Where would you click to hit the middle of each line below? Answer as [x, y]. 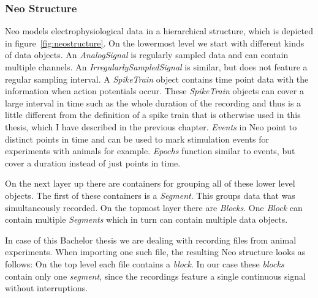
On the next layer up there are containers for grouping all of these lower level [150, 183]
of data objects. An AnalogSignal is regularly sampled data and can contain [147, 55]
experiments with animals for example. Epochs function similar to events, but [150, 151]
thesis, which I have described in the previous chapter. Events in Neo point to [151, 126]
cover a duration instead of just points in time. [93, 162]
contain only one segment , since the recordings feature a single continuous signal [155, 276]
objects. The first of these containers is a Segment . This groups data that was [150, 195]
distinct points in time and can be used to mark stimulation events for [137, 139]
